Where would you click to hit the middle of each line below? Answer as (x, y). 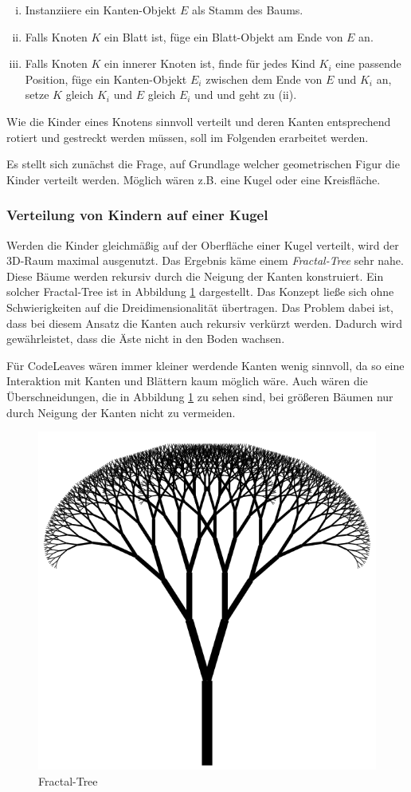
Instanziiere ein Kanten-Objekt (101, 10)
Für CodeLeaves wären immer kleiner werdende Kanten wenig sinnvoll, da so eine (205, 365)
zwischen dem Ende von (264, 79)
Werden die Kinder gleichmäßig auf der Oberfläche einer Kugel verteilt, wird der (203, 244)
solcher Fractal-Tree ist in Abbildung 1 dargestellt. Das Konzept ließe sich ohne (200, 292)
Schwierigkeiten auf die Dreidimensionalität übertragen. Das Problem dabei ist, (200, 307)
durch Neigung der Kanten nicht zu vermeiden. (121, 412)
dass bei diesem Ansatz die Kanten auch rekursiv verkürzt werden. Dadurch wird (205, 323)
